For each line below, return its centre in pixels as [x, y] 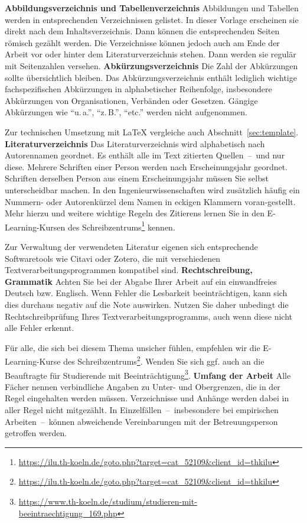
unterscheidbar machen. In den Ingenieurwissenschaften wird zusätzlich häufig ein [152, 189]
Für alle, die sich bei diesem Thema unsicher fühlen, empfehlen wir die [133, 347]
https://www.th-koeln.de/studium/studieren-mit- [108, 501]
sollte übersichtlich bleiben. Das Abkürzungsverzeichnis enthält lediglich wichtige [151, 77]
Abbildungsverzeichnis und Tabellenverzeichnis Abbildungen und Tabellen [152, 8]
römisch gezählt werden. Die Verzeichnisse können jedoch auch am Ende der [142, 42]
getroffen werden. [36, 433]
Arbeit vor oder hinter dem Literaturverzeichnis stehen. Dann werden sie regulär [151, 54]
